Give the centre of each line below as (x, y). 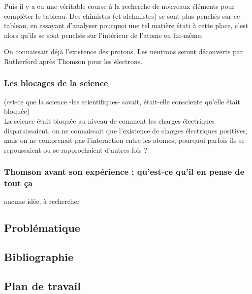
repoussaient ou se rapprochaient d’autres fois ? (76, 149)
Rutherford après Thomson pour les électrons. (73, 61)
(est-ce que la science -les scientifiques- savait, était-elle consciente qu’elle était (122, 101)
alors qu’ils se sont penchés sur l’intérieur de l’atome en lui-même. (103, 35)
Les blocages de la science (56, 83)
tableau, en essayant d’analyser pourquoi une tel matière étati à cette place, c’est (126, 25)
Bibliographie (39, 257)
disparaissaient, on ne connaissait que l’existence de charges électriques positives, (126, 130)
